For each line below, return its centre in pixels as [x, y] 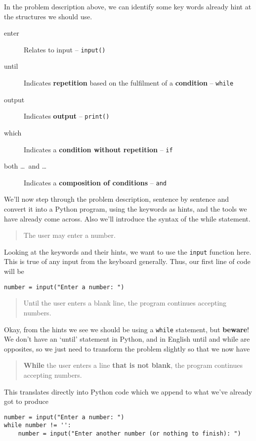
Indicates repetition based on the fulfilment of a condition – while [129, 83]
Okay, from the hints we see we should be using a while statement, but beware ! [127, 329]
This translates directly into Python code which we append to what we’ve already [128, 391]
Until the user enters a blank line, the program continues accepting [125, 303]
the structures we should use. [48, 16]
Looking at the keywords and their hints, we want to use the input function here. [128, 251]
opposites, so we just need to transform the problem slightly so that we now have [127, 348]
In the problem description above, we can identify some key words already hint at [128, 6]
